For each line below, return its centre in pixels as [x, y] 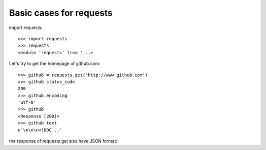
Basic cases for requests [61, 13]
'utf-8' [27, 103]
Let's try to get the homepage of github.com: [55, 63]
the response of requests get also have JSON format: [63, 141]
